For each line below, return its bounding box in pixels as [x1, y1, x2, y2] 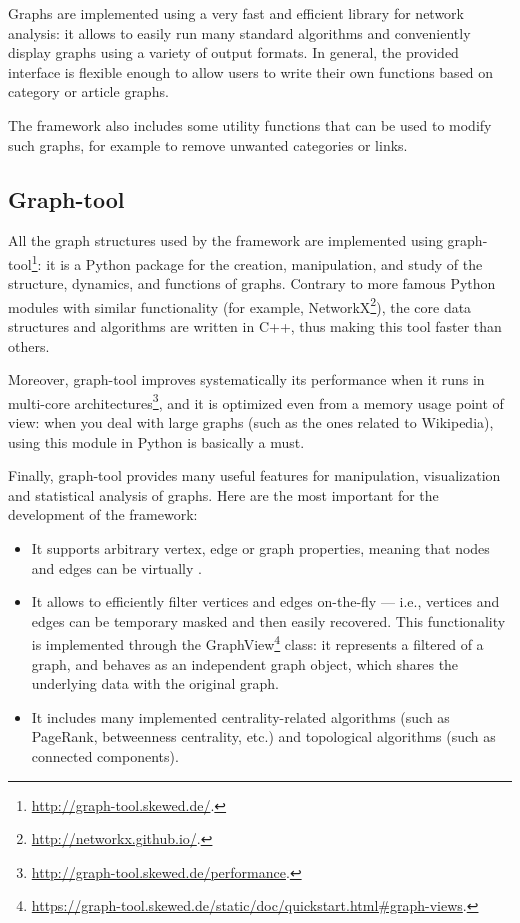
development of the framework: [8, 504, 198, 525]
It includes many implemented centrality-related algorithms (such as [31, 706, 450, 727]
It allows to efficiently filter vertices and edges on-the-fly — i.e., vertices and [31, 591, 500, 612]
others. [8, 335, 50, 356]
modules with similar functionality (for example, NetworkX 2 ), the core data [8, 293, 472, 317]
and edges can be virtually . [31, 557, 202, 578]
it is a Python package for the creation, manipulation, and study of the [46, 253, 483, 274]
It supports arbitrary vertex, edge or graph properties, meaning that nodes [31, 538, 490, 559]
